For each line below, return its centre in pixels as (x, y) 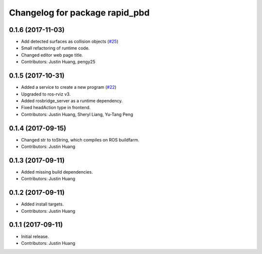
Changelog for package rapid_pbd (79, 13)
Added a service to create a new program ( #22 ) (69, 87)
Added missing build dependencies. (57, 172)
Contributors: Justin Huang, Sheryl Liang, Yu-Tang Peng (77, 114)
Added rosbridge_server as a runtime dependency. (72, 101)
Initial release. (35, 236)
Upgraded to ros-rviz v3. (46, 94)
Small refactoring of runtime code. (55, 48)
